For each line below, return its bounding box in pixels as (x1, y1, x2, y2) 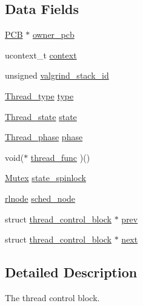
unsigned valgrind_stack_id (5, 69, 109, 82)
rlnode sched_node (5, 191, 76, 204)
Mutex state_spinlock (5, 171, 86, 184)
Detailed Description (5, 263, 138, 282)
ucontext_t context (5, 48, 77, 61)
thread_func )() (30, 151, 90, 163)
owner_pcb (32, 28, 75, 41)
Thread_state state (5, 110, 77, 123)
